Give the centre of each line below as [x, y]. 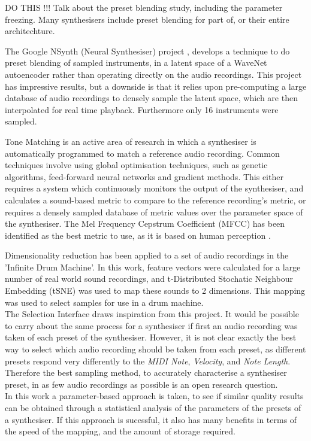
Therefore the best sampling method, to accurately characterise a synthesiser [146, 372]
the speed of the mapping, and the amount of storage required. [120, 431]
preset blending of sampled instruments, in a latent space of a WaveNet [136, 63]
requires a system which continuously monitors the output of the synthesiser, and [154, 188]
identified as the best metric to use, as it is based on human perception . [138, 235]
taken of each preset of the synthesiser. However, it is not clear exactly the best [151, 337]
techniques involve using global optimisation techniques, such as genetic [136, 165]
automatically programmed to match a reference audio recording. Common [142, 153]
